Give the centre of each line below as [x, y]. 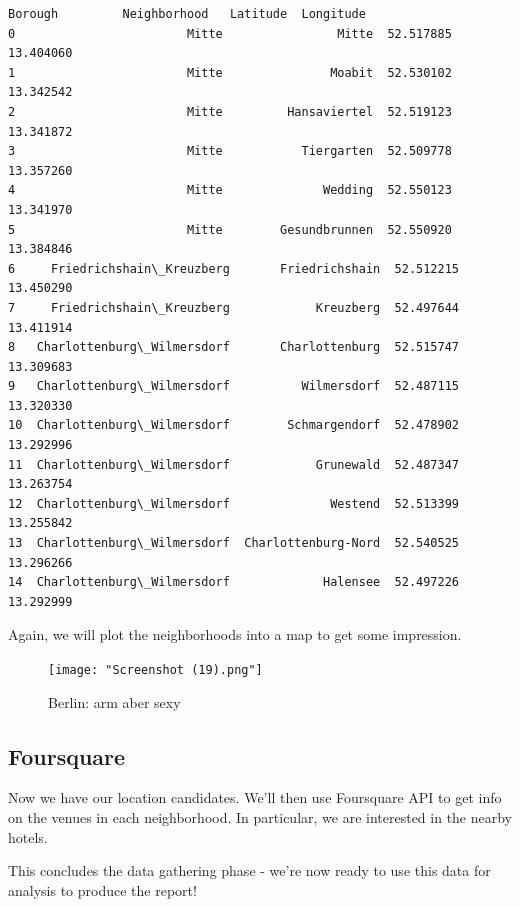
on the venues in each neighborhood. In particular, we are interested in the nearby [260, 817]
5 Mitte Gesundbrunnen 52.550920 [230, 229]
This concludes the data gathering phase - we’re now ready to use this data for [249, 870]
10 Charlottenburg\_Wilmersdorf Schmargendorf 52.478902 [234, 425]
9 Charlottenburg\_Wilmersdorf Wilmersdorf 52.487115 [234, 386]
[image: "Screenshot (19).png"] [155, 670]
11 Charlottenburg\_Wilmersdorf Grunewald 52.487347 [234, 464]
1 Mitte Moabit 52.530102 [230, 72]
